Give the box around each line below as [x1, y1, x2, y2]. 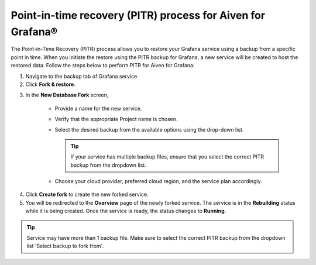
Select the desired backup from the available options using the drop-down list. [54, 126, 244, 133]
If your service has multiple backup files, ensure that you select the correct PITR [70, 153, 265, 160]
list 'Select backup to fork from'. [26, 243, 104, 250]
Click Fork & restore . [25, 81, 75, 88]
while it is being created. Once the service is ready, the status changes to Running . [25, 208, 226, 215]
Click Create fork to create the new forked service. [25, 191, 149, 198]
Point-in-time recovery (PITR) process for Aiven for [11, 9, 266, 22]
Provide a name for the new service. [54, 105, 142, 112]
